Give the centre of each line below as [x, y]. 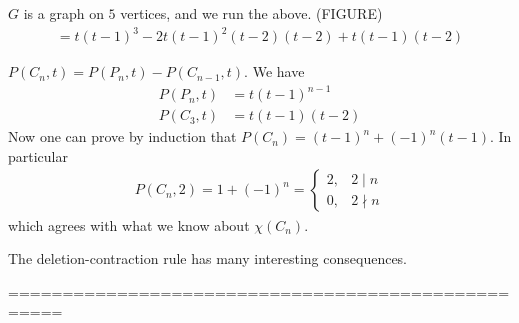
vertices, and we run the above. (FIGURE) [251, 13]
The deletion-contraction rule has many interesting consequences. [208, 258]
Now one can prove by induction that [122, 136]
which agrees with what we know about [129, 224]
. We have [274, 71]
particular [38, 155]
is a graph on [63, 13]
